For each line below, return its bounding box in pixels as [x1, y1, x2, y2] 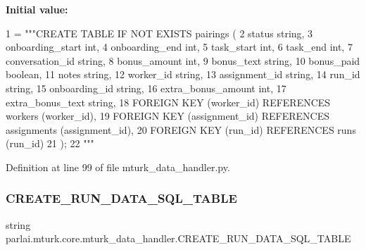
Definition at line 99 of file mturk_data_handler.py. [6, 159, 230, 174]
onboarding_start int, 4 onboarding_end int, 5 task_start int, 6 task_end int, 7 [6, 39, 353, 54]
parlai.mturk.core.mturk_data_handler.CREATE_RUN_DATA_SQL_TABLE [6, 231, 351, 246]
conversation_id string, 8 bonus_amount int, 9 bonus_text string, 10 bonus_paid [6, 53, 360, 68]
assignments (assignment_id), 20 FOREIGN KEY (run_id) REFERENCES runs [6, 122, 356, 137]
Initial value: [6, 2, 68, 16]
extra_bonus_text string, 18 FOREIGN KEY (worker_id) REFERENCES [6, 94, 331, 109]
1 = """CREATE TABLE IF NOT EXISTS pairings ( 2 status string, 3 [6, 25, 313, 40]
